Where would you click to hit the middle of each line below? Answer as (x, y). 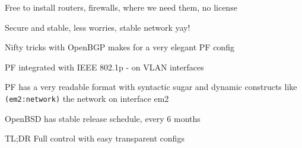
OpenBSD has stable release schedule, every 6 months (103, 118)
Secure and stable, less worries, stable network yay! (98, 27)
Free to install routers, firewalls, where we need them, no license (121, 7)
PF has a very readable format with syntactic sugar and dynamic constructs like (151, 87)
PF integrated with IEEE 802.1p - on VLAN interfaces (104, 67)
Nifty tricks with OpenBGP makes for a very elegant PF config (120, 47)
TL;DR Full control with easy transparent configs (95, 138)
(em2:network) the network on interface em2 (87, 98)
